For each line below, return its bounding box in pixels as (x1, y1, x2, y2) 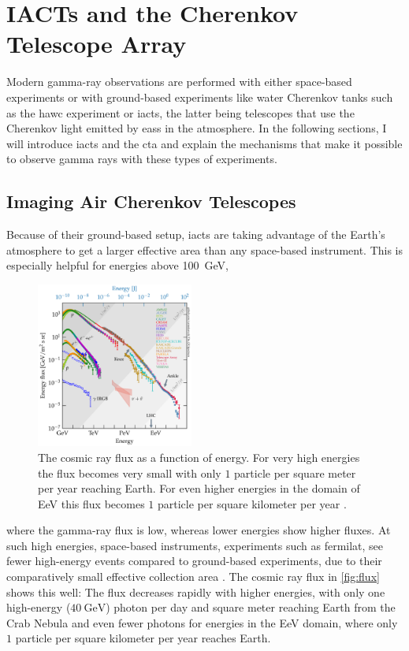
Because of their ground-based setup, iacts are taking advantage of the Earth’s (6, 226, 385, 243)
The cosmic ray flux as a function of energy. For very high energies (38, 448, 360, 465)
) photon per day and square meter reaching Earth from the (106, 599, 396, 616)
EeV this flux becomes (38, 495, 145, 511)
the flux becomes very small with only (38, 464, 221, 481)
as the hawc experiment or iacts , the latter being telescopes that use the (6, 104, 355, 121)
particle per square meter (234, 464, 356, 481)
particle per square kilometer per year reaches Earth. (15, 630, 271, 646)
